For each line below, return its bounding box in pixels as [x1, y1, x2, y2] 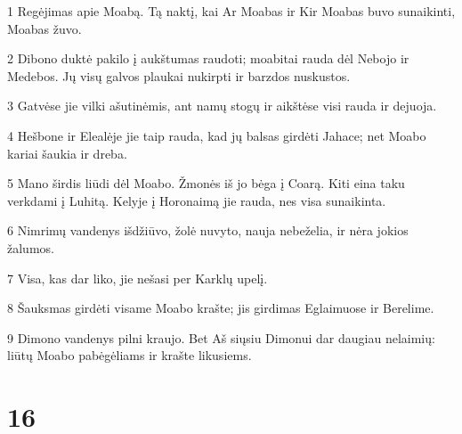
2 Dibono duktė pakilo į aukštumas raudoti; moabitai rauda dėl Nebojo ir [7, 49, 409, 68]
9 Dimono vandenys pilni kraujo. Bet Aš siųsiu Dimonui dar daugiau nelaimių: [7, 328, 435, 347]
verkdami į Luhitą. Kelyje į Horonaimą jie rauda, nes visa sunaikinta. [7, 191, 386, 209]
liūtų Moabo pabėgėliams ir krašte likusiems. [7, 346, 252, 364]
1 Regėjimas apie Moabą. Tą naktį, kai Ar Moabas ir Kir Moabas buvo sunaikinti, [7, 2, 456, 20]
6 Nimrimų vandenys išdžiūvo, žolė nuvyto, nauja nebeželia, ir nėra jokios [7, 221, 409, 240]
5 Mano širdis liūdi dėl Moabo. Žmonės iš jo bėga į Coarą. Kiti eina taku [7, 174, 405, 192]
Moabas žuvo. [7, 19, 82, 37]
